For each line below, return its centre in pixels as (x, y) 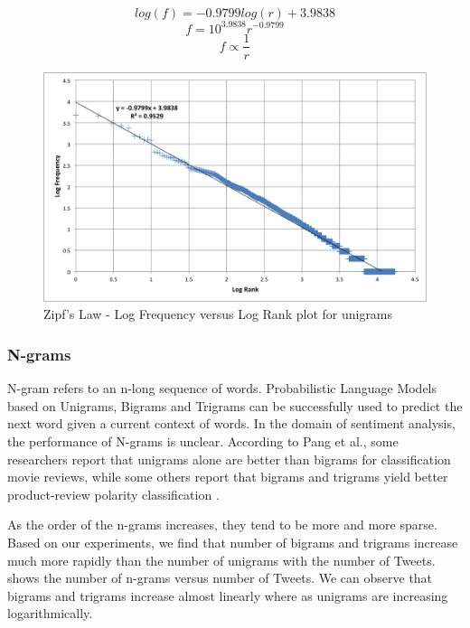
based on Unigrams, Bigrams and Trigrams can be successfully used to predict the (235, 405)
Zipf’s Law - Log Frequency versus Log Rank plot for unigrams (218, 314)
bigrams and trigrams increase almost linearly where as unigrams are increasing (228, 595)
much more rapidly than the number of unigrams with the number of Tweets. (221, 560)
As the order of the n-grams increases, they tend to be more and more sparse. (222, 525)
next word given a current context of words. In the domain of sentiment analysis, (231, 423)
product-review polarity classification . (113, 494)
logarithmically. (50, 613)
